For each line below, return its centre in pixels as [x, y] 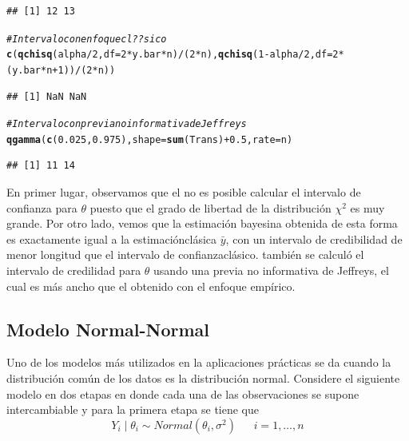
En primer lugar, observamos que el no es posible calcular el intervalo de [184, 192]
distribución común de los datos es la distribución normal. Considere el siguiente [203, 378]
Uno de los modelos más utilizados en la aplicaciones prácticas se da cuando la [199, 362]
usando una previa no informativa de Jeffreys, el [271, 270]
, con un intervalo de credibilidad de [314, 238]
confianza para [42, 207]
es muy [367, 207]
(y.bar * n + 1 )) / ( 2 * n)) [61, 70]
